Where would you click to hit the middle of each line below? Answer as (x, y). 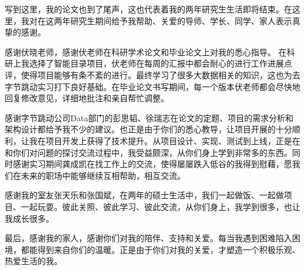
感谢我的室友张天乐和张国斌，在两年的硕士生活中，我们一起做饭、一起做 (144, 195)
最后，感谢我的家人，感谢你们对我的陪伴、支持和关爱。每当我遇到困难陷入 (148, 238)
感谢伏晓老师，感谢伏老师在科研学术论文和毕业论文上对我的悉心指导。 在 (146, 51)
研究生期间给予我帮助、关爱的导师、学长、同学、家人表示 (181, 20)
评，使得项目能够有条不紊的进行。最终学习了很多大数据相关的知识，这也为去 (152, 74)
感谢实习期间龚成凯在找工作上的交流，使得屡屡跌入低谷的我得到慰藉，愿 (152, 164)
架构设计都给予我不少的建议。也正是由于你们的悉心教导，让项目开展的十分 (148, 129)
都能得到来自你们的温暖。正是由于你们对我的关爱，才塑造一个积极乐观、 (160, 249)
